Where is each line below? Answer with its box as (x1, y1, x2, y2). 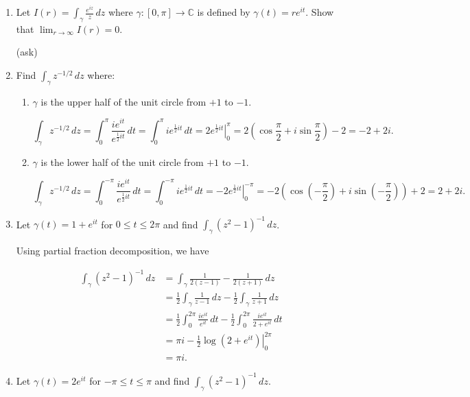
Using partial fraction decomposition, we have (16, 243, 209, 258)
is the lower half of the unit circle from (40, 154, 204, 169)
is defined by (197, 5, 250, 19)
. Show (305, 5, 334, 19)
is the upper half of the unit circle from (40, 94, 207, 108)
